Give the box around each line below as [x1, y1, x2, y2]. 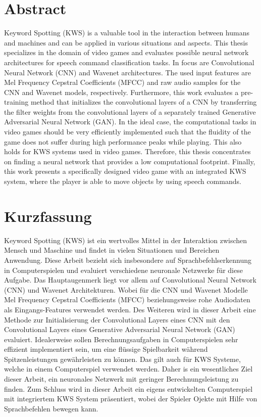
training [4, 97, 29, 107]
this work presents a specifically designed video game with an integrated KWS [4, 166, 246, 176]
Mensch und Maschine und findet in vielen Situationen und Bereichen [4, 245, 220, 255]
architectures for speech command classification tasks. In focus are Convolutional [4, 57, 254, 67]
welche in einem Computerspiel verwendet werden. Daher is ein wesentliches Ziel [4, 363, 253, 374]
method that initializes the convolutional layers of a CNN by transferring [30, 97, 257, 107]
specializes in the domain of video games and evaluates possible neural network [4, 47, 249, 58]
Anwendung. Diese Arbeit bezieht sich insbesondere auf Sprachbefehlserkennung [4, 254, 251, 265]
